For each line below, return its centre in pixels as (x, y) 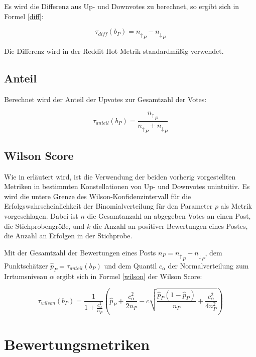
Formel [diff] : (24, 16)
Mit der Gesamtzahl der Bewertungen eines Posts (80, 252)
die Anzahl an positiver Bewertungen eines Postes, (170, 226)
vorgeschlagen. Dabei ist (41, 215)
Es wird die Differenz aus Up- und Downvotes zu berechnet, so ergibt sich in (122, 6)
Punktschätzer (26, 265)
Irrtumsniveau (26, 276)
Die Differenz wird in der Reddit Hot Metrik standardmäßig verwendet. (114, 51)
